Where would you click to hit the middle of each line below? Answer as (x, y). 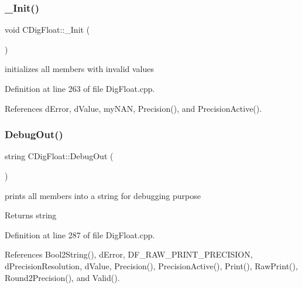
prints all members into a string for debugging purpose (103, 195)
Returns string (31, 215)
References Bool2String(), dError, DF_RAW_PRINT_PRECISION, (129, 254)
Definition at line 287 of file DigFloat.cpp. (80, 234)
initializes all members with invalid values (79, 69)
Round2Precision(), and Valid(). (62, 277)
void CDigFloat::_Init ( (47, 30)
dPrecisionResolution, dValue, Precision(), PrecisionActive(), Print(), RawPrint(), (151, 265)
